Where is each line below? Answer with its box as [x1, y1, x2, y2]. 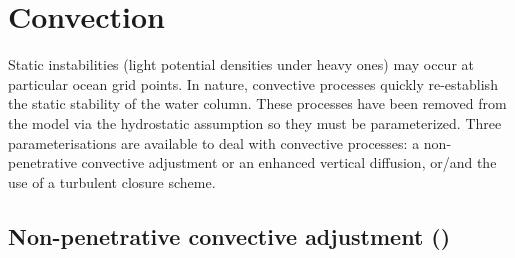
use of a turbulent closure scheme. [8, 171, 216, 192]
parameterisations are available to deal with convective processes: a [8, 132, 420, 153]
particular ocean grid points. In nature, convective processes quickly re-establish [8, 73, 498, 94]
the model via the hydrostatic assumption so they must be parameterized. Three [8, 112, 502, 133]
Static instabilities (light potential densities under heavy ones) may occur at [8, 54, 474, 75]
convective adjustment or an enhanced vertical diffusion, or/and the [81, 152, 497, 173]
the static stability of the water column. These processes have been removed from [8, 93, 507, 114]
